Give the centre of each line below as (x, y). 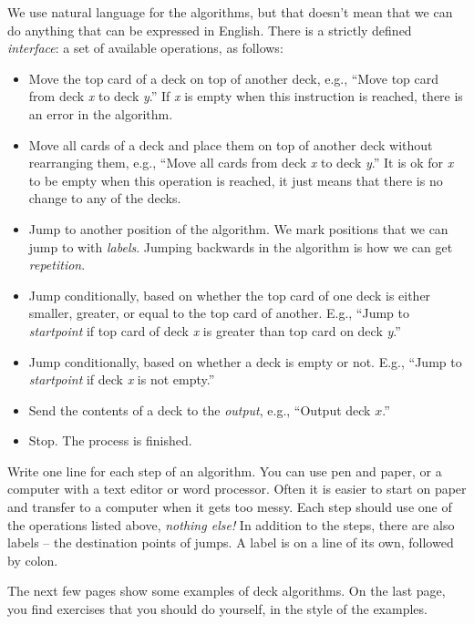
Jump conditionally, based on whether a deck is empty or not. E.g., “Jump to (245, 361)
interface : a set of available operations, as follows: (145, 48)
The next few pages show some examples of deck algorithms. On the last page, (227, 591)
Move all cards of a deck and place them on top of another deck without (231, 144)
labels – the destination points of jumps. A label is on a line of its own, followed (231, 542)
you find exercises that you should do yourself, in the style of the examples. (217, 609)
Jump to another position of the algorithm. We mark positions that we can (238, 228)
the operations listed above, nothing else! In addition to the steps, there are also (231, 524)
